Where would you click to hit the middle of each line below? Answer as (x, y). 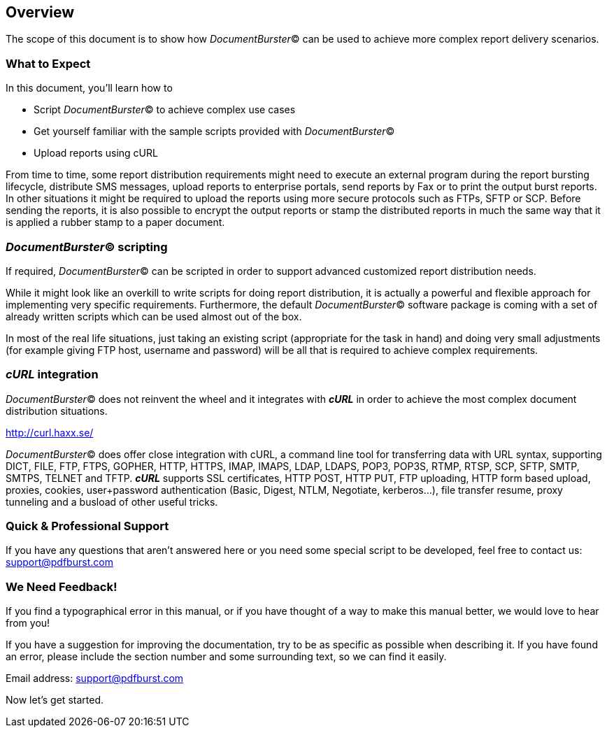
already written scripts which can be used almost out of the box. (154, 316)
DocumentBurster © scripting (87, 247)
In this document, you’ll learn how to (89, 88)
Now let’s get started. (55, 700)
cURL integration (52, 375)
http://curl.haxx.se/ (50, 432)
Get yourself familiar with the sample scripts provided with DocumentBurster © (214, 131)
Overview (40, 12)
